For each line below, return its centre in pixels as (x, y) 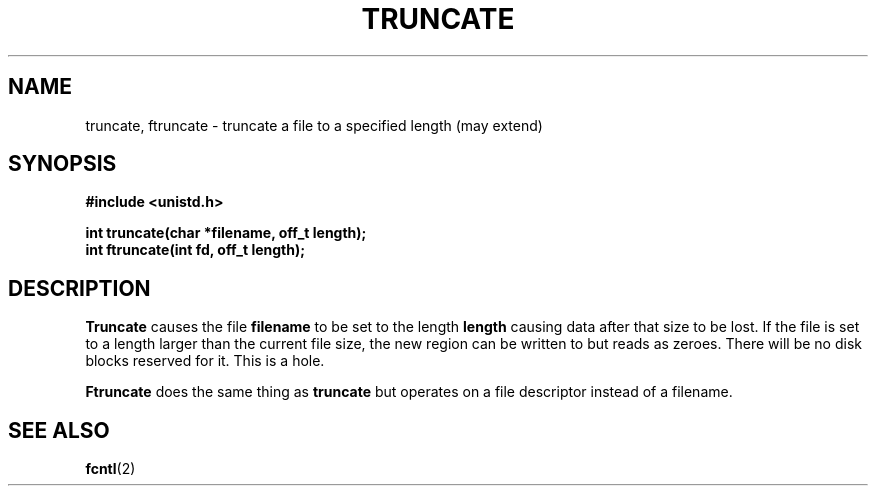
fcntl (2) (110, 469)
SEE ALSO (59, 430)
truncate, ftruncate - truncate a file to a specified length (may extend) (314, 125)
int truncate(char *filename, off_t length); (226, 233)
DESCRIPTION (79, 288)
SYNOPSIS (62, 164)
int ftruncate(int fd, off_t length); (195, 250)
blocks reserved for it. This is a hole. (205, 361)
